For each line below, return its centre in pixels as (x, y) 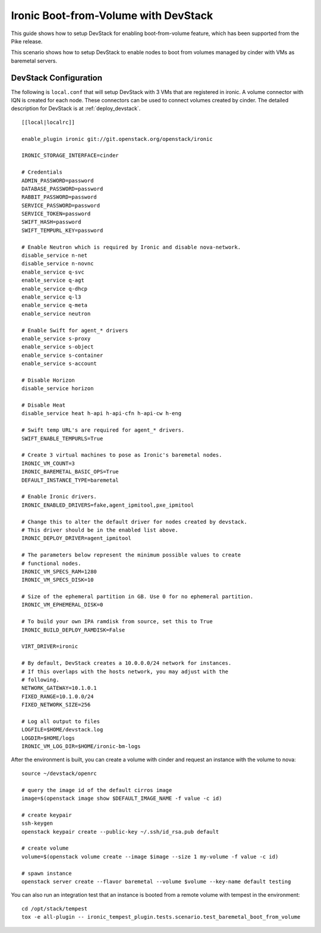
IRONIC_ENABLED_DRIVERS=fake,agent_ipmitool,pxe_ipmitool (108, 505)
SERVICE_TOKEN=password (56, 214)
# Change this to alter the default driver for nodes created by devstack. (134, 522)
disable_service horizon (58, 389)
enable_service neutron (56, 313)
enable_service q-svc (53, 272)
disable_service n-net (55, 255)
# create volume (45, 848)
